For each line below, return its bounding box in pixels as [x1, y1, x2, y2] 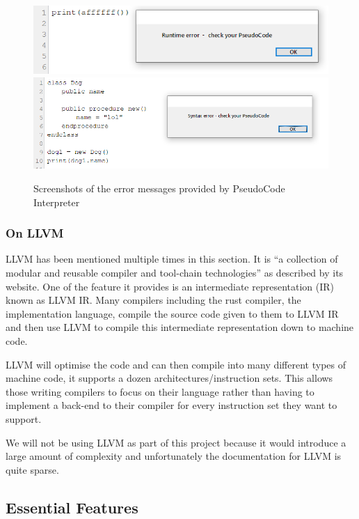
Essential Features [6, 496, 138, 518]
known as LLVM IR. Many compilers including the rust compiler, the [6, 293, 301, 307]
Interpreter [33, 194, 80, 209]
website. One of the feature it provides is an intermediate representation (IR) [6, 279, 335, 293]
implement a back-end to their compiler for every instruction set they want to [6, 398, 337, 412]
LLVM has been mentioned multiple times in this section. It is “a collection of [6, 251, 338, 266]
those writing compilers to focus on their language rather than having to [6, 384, 314, 398]
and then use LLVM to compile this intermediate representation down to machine [6, 320, 354, 334]
